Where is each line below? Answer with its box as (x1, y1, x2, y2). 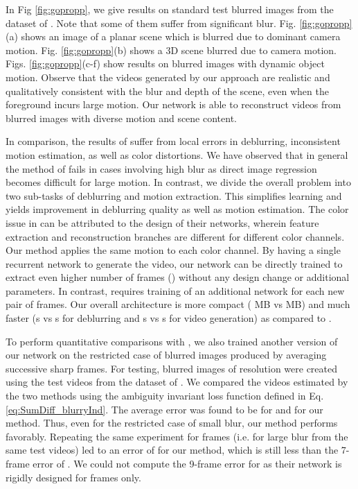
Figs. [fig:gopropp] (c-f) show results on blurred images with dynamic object (6, 56, 325, 71)
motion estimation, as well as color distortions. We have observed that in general (6, 147, 348, 162)
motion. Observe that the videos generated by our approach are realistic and (6, 69, 330, 84)
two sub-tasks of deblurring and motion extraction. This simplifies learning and (6, 188, 342, 203)
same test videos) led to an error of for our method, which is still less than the (6, 443, 339, 457)
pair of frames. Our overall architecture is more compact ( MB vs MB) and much (6, 297, 350, 311)
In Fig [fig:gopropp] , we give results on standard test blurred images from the (6, 2, 334, 16)
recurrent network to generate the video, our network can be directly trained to (6, 256, 343, 271)
